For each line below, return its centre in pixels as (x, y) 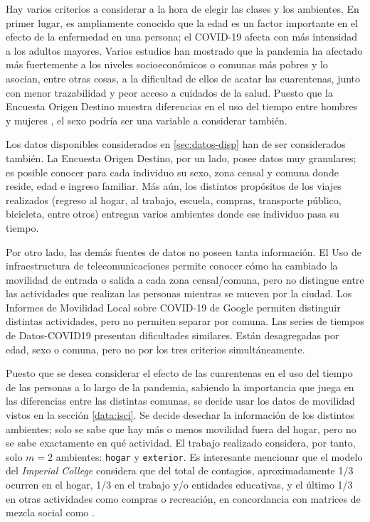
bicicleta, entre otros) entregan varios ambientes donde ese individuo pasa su (173, 214)
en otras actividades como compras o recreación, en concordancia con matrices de (183, 498)
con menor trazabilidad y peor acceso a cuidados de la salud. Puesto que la (169, 92)
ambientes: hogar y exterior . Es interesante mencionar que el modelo (209, 456)
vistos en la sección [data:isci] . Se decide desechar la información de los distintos (180, 415)
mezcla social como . (50, 512)
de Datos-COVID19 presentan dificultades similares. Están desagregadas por (173, 335)
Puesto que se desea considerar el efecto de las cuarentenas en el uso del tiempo (179, 373)
